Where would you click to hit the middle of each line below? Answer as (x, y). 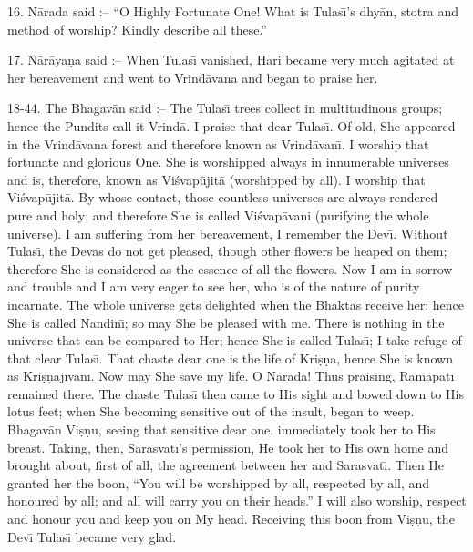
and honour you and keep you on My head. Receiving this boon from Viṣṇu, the (231, 519)
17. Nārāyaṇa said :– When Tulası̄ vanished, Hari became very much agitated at (231, 60)
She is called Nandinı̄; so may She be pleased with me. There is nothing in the (226, 322)
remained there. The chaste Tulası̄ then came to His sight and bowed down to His (236, 393)
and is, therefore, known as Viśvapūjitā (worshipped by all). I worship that (216, 179)
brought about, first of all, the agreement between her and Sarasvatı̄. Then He (226, 465)
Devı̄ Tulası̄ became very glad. (92, 536)
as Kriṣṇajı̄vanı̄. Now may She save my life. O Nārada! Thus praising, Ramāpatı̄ (231, 376)
